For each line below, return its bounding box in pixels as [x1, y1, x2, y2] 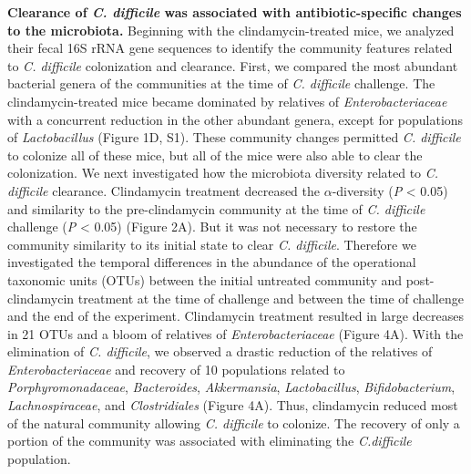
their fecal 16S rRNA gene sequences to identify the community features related [7, 38, 453, 57]
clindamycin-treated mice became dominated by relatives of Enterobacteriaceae [7, 91, 447, 110]
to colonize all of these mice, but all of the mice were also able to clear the [7, 145, 423, 164]
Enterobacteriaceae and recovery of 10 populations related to [7, 359, 345, 378]
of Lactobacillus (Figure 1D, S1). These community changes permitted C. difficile [7, 128, 461, 147]
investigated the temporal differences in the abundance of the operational [7, 252, 416, 272]
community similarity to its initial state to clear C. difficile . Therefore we [7, 234, 416, 253]
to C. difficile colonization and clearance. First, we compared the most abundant [7, 56, 458, 75]
